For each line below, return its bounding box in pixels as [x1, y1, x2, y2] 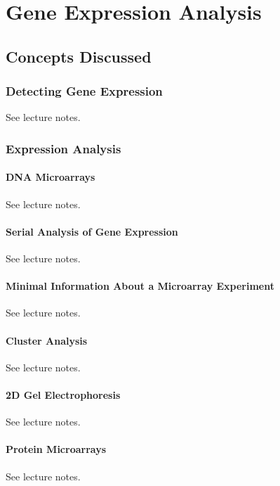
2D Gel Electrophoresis [6, 387, 121, 402]
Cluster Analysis [6, 333, 88, 347]
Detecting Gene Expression [6, 82, 163, 100]
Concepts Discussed [6, 45, 152, 67]
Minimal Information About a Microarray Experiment [6, 279, 274, 293]
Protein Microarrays [6, 442, 107, 456]
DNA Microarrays [6, 170, 95, 184]
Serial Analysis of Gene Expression [6, 224, 178, 238]
